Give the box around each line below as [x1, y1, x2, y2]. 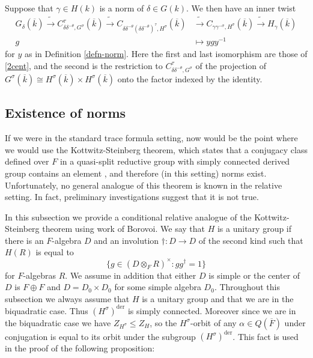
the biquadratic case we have [5, 316, 111, 329]
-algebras [23, 268, 56, 281]
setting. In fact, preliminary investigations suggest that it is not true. [5, 190, 259, 203]
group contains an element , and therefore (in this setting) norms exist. [5, 166, 267, 179]
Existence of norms [5, 103, 126, 122]
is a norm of [99, 2, 144, 14]
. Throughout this [214, 281, 280, 293]
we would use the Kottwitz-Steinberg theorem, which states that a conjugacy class [5, 143, 308, 156]
